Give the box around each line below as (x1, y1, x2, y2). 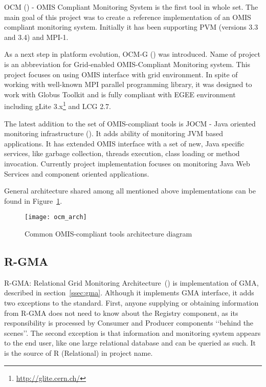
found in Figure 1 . (4, 195, 62, 206)
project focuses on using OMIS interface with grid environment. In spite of (4, 69, 238, 79)
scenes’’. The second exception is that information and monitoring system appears (4, 327, 261, 338)
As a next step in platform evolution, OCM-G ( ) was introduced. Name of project (4, 49, 260, 59)
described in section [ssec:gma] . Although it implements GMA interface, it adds (4, 287, 254, 298)
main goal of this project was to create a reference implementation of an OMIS (4, 11, 251, 22)
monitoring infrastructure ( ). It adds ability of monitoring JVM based (4, 128, 224, 139)
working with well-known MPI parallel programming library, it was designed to (4, 79, 252, 90)
